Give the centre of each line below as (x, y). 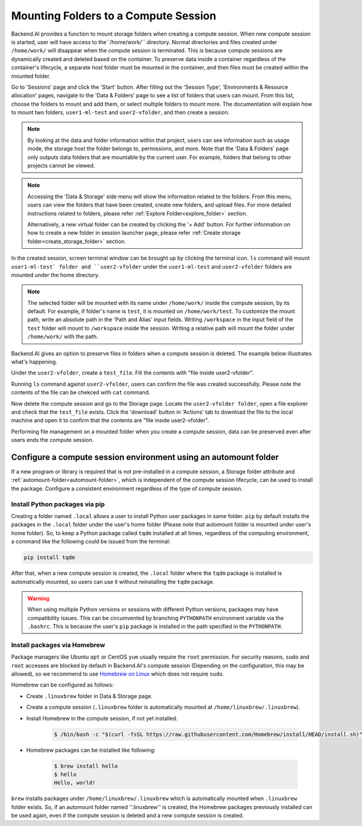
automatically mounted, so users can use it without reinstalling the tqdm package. (113, 581)
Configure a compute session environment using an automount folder (145, 457)
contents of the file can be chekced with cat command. (81, 392)
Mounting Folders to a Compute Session (114, 16)
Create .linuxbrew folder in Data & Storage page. (90, 696)
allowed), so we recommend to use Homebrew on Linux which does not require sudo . (118, 674)
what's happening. (34, 362)
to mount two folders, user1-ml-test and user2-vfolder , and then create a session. (120, 112)
